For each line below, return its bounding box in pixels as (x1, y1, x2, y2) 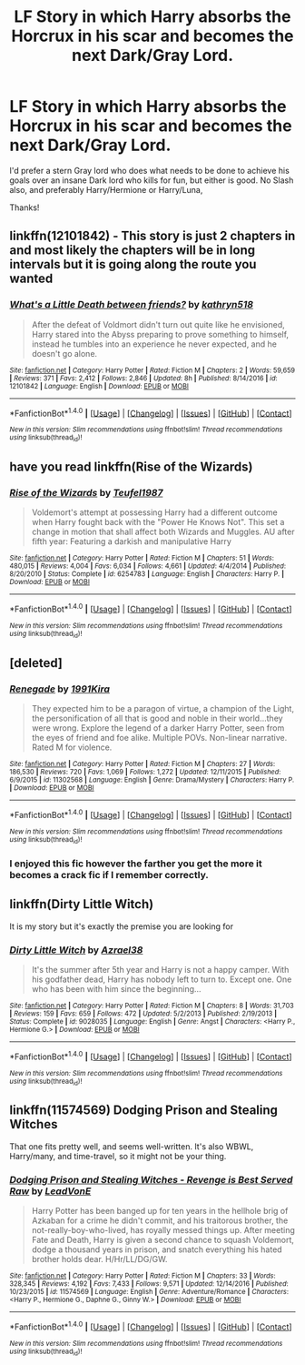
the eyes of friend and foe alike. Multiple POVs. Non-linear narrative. (31, 732, 288, 743)
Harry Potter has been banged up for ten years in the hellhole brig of (31, 1206, 289, 1217)
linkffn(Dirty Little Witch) (9, 896, 154, 912)
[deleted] (9, 655, 64, 671)
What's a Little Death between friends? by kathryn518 (9, 298, 254, 311)
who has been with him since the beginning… (31, 983, 202, 994)
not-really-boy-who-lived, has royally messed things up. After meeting (31, 1225, 295, 1236)
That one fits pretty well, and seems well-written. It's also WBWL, (9, 1140, 254, 1152)
